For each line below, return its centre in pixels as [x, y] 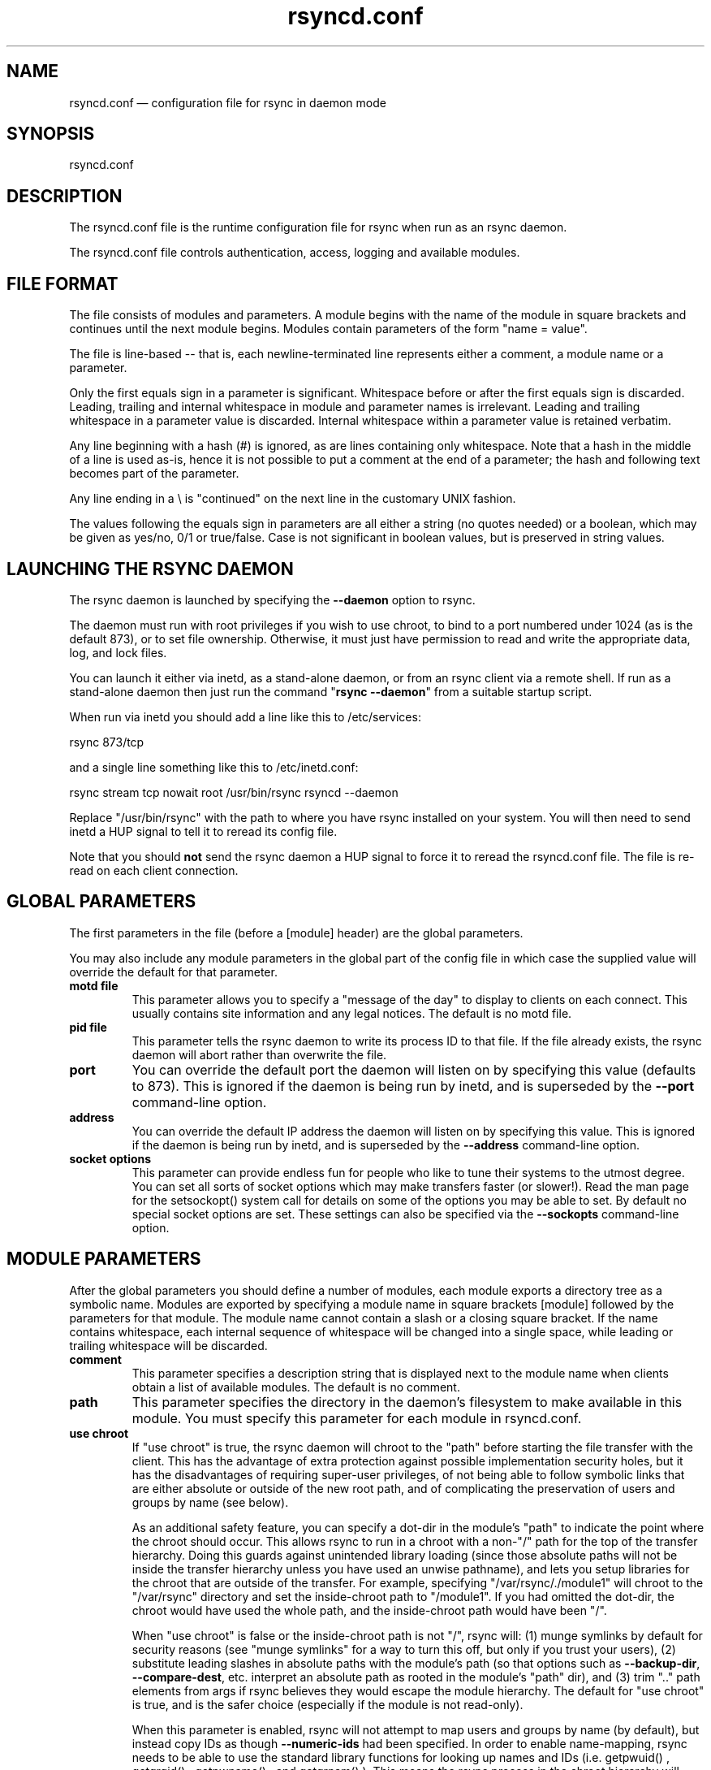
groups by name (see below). [210, 1502]
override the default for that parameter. [173, 972]
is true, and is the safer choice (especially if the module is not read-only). [327, 1704]
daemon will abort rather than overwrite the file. [259, 1054]
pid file [88, 1027]
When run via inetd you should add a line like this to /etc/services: [245, 716]
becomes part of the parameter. [154, 474]
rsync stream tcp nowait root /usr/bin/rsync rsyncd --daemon [234, 792]
